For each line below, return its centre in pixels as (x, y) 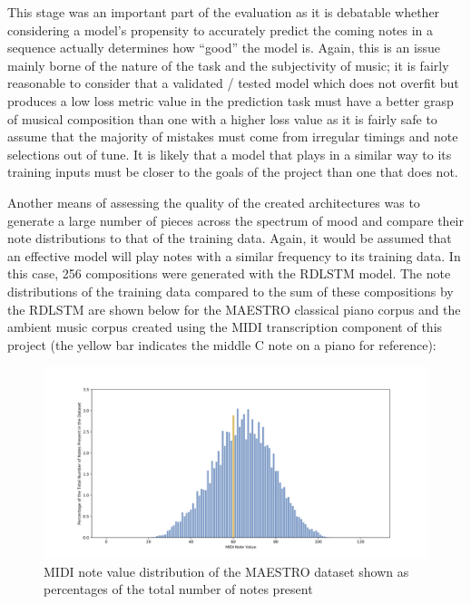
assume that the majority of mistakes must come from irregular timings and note (233, 136)
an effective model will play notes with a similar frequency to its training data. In (234, 255)
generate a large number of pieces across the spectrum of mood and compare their (235, 220)
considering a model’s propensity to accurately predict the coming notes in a (221, 29)
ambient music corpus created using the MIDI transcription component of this (225, 327)
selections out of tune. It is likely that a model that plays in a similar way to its (230, 154)
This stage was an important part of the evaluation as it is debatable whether (224, 12)
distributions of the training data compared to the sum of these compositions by (231, 291)
